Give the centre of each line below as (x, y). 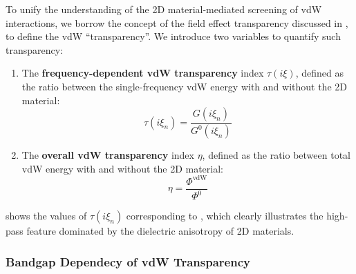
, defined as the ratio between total (276, 155)
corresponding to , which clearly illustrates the (225, 216)
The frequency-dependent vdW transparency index (143, 73)
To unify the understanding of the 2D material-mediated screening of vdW (164, 9)
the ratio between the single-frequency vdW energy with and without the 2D (184, 86)
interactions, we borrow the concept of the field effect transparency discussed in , (177, 22)
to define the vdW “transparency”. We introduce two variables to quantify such (173, 36)
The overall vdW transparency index (108, 155)
